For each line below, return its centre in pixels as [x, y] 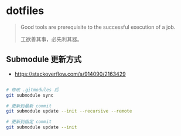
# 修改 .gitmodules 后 [33, 90]
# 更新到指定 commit [29, 122]
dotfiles [25, 11]
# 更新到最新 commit [29, 106]
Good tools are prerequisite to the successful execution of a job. [98, 27]
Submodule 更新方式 [44, 59]
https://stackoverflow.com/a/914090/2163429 [70, 74]
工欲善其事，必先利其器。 [51, 39]
